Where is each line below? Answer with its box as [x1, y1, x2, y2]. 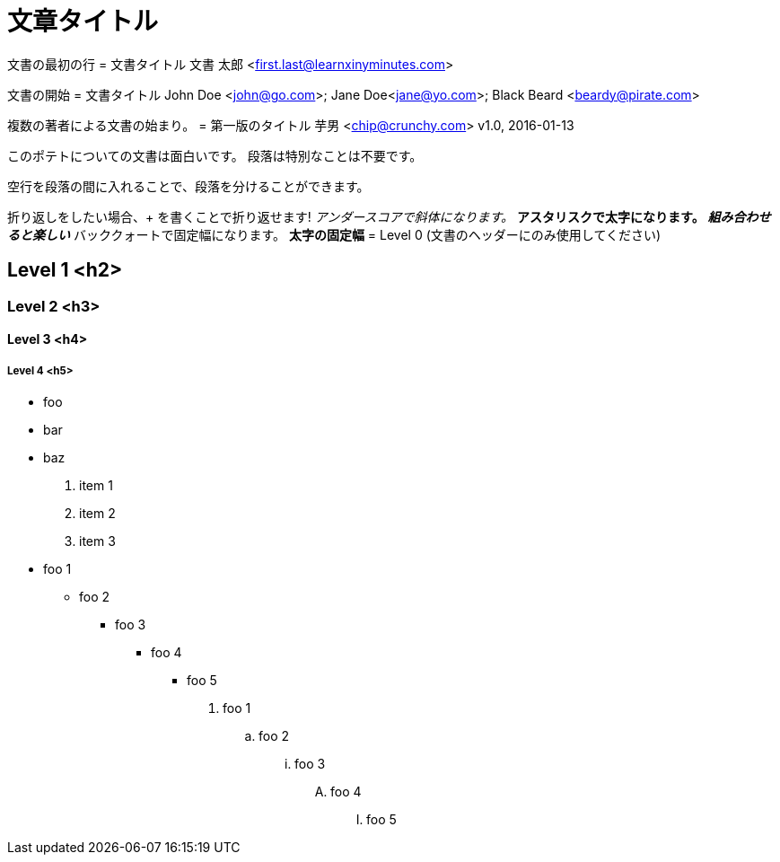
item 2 [79, 505, 116, 521]
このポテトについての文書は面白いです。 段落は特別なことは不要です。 [7, 147, 423, 163]
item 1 [79, 477, 113, 493]
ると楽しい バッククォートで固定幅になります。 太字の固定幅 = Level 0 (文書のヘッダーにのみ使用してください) [7, 226, 662, 242]
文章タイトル [7, 6, 159, 37]
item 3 [79, 532, 116, 549]
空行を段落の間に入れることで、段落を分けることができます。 [7, 178, 370, 194]
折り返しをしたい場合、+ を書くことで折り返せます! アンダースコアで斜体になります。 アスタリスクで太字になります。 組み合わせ [7, 208, 771, 224]
